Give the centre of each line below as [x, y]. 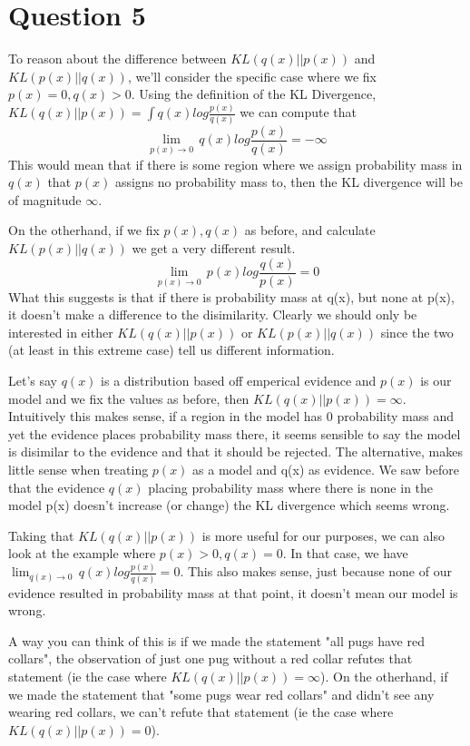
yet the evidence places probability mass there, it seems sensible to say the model [235, 433]
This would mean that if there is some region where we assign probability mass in [235, 164]
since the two [417, 332]
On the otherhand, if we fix [84, 230]
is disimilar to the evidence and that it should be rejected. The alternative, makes [235, 452]
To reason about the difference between [117, 59]
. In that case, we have [345, 553]
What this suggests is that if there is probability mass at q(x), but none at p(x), [231, 296]
